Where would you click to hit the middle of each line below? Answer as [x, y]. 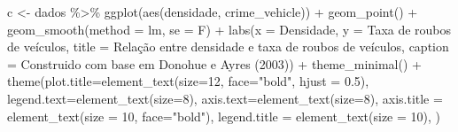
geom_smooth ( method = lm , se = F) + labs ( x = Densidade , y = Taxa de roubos [229, 29]
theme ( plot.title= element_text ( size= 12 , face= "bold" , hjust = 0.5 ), [188, 81]
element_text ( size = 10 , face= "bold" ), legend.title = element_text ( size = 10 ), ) [224, 116]
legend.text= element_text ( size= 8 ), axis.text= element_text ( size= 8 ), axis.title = [225, 98]
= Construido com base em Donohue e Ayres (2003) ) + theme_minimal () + [214, 63]
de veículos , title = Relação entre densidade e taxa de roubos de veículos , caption [228, 47]
